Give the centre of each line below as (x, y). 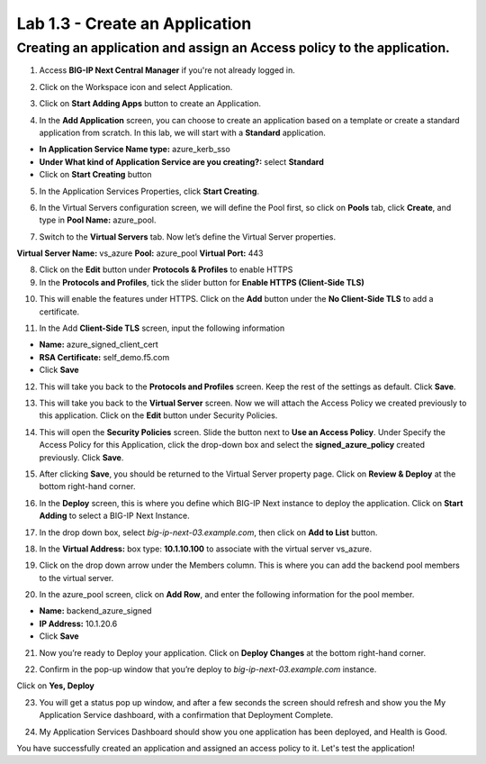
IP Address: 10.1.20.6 (78, 623)
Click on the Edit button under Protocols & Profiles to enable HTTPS (166, 269)
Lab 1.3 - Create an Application (134, 23)
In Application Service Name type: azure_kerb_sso (135, 150)
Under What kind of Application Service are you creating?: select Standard (181, 161)
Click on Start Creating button (95, 175)
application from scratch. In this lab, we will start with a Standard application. (182, 132)
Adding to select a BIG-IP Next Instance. (114, 516)
